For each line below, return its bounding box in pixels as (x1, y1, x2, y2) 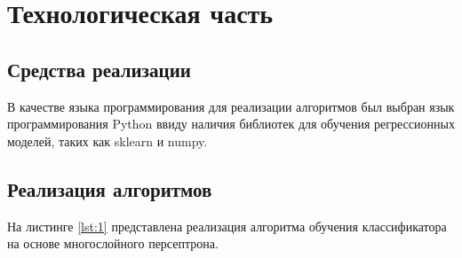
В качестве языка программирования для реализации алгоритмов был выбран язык (7, 97, 455, 115)
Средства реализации (7, 55, 191, 82)
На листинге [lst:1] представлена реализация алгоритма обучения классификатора (7, 216, 447, 235)
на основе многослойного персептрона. (7, 234, 219, 253)
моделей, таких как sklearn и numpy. (7, 131, 208, 150)
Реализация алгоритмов (7, 175, 212, 202)
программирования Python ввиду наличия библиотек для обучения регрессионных (7, 114, 455, 133)
